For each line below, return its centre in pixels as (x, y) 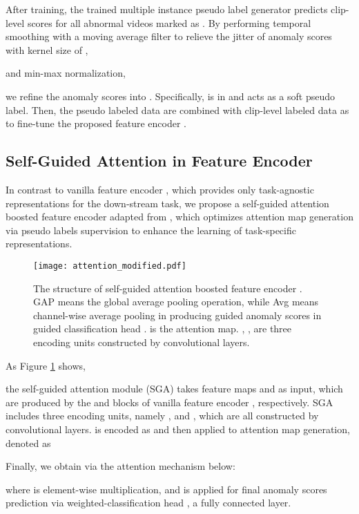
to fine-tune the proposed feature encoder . (96, 123)
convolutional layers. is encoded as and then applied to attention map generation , (178, 429)
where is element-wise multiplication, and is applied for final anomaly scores (166, 489)
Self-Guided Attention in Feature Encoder (159, 161)
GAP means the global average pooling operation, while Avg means (176, 302)
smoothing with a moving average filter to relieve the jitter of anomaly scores (169, 36)
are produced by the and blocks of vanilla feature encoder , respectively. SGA (169, 402)
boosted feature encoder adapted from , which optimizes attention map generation (179, 217)
